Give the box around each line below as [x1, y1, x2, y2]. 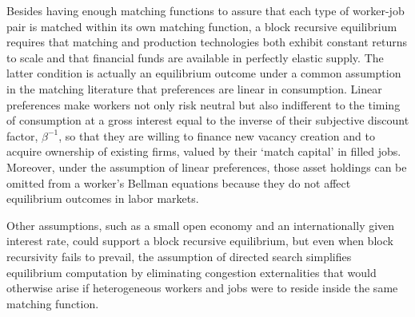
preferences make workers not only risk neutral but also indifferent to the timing [6, 96, 401, 113]
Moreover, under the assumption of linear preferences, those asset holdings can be [6, 158, 407, 175]
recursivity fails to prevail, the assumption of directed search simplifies [6, 248, 352, 264]
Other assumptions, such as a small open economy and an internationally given [6, 216, 395, 233]
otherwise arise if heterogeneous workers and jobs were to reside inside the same [6, 279, 398, 296]
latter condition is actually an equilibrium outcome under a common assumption [6, 65, 401, 81]
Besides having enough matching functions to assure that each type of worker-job [6, 2, 405, 18]
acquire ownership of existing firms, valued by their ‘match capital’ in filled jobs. [6, 143, 401, 160]
